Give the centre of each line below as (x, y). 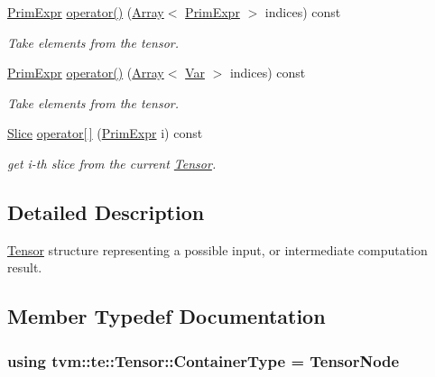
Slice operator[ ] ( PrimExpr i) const (105, 133)
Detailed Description (106, 211)
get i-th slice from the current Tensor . (112, 163)
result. (25, 267)
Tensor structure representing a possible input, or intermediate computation (217, 249)
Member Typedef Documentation (167, 316)
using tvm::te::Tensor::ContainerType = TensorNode (204, 360)
